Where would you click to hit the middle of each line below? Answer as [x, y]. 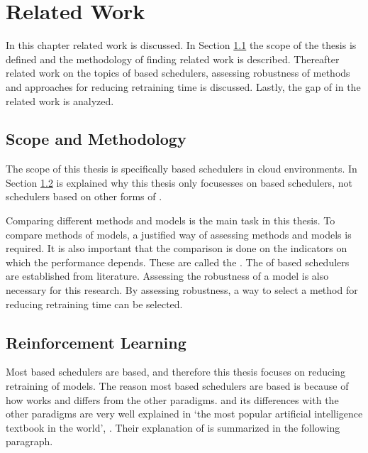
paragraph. [29, 441]
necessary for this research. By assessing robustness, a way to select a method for [182, 290]
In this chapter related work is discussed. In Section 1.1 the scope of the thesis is [181, 45]
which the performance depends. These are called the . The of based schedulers [178, 262]
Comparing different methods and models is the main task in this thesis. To [171, 220]
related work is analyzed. [60, 100]
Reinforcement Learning [96, 342]
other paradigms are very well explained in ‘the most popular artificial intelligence [184, 414]
